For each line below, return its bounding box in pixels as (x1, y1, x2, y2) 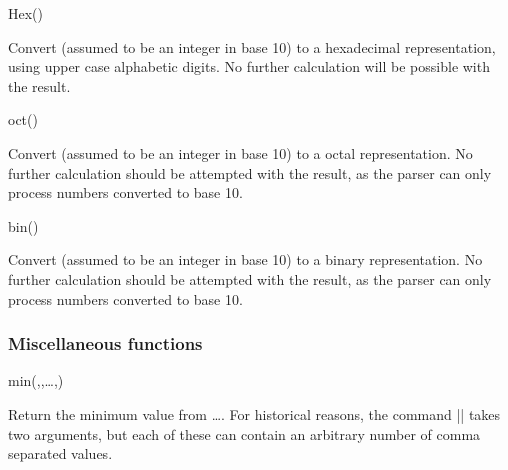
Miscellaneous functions (8, 331, 203, 356)
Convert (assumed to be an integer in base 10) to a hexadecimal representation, (8, 36, 496, 57)
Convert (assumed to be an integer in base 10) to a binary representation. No (8, 249, 483, 270)
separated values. (8, 443, 113, 464)
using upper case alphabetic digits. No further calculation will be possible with (8, 56, 490, 77)
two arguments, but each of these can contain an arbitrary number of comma (8, 423, 481, 444)
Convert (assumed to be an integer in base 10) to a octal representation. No (8, 142, 473, 163)
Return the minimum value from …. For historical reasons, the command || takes (8, 403, 501, 424)
